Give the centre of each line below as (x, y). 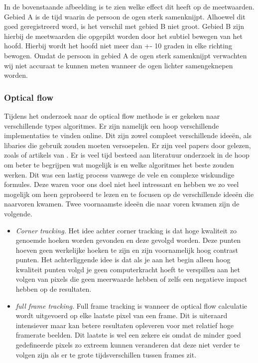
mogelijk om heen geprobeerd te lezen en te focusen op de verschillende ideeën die (129, 194)
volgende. (18, 213)
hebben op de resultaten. (54, 289)
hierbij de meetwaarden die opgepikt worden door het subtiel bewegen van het (123, 36)
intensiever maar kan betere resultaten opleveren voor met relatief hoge (125, 325)
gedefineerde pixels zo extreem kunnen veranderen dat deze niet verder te (128, 345)
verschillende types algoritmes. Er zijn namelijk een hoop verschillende (112, 125)
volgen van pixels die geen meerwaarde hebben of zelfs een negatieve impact (131, 279)
